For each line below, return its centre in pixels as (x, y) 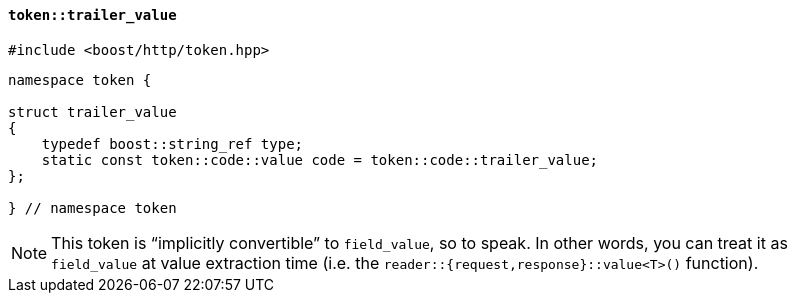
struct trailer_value (92, 111)
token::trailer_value (92, 15)
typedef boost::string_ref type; (172, 143)
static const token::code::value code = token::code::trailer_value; (320, 159)
